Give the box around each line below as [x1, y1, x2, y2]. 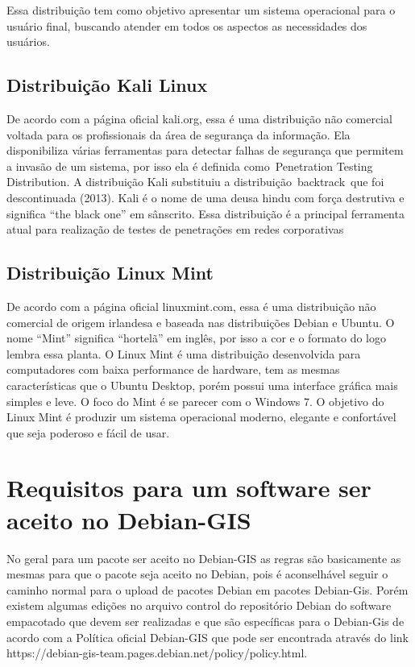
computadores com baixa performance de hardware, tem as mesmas [6, 361, 340, 378]
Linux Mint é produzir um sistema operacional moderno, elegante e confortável [6, 408, 396, 425]
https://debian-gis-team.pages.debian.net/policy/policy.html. [6, 644, 308, 661]
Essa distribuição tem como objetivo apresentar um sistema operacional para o [6, 2, 396, 18]
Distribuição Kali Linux [6, 72, 208, 97]
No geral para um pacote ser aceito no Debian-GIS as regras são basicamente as [6, 549, 401, 566]
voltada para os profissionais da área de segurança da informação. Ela [6, 126, 351, 143]
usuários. [6, 33, 50, 50]
